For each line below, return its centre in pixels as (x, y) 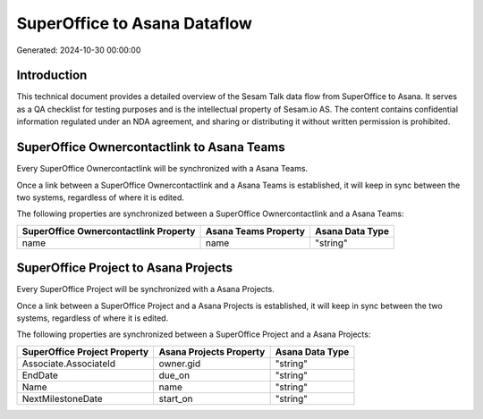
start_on (176, 398)
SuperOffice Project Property (85, 351)
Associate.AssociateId (69, 364)
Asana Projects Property (212, 351)
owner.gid (180, 364)
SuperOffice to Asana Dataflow (134, 23)
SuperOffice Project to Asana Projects (124, 268)
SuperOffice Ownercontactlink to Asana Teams (151, 147)
